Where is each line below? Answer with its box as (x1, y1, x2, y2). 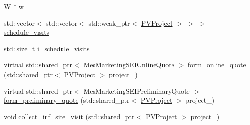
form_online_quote (187, 60, 246, 70)
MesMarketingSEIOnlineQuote (83, 60, 174, 70)
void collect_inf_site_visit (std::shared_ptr (4, 111, 135, 121)
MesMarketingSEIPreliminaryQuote (83, 85, 190, 95)
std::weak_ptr (88, 17, 130, 28)
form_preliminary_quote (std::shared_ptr (4, 95, 130, 105)
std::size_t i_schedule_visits (4, 43, 90, 53)
